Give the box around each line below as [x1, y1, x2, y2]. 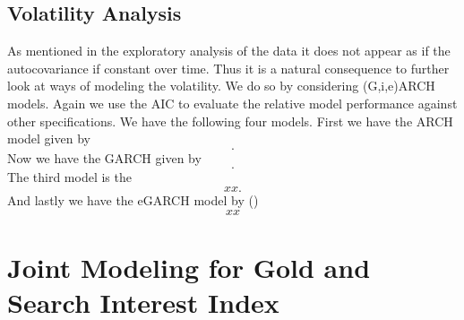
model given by [7, 129, 90, 148]
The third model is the [7, 168, 132, 186]
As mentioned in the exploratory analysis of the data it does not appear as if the [7, 41, 451, 60]
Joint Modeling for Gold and [7, 248, 371, 285]
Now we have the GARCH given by [7, 148, 202, 167]
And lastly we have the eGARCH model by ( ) [7, 190, 259, 209]
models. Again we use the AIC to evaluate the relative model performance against [7, 93, 458, 112]
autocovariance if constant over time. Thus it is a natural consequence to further [7, 58, 450, 77]
